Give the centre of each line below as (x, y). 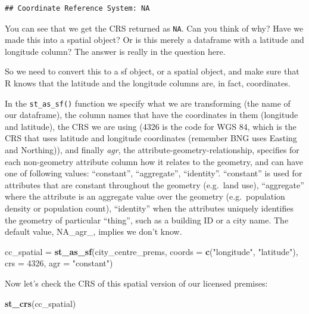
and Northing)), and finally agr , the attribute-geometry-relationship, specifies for (152, 150)
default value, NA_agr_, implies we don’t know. (93, 231)
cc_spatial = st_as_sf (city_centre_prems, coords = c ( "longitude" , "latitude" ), (152, 251)
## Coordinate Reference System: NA (77, 8)
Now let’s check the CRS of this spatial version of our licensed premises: (136, 283)
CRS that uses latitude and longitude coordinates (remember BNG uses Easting (151, 138)
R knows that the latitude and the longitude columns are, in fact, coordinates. (148, 83)
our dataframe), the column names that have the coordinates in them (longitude (152, 115)
